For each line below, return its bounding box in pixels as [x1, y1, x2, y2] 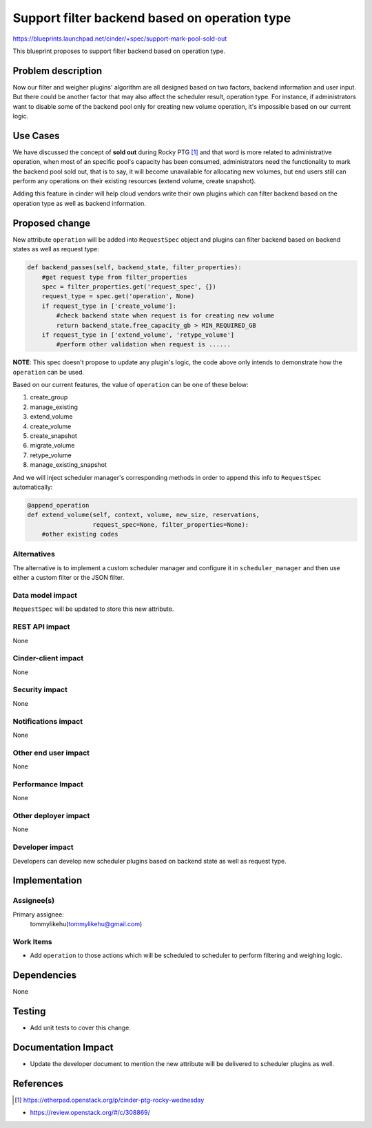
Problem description [12, 65, 103, 76]
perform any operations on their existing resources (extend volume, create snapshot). [12, 177, 256, 185]
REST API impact [12, 622, 70, 631]
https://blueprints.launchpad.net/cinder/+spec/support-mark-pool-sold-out [12, 34, 227, 43]
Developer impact [12, 842, 74, 852]
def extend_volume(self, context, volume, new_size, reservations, [27, 511, 260, 519]
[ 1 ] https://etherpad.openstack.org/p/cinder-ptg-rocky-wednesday [14, 1096, 205, 1104]
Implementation [12, 875, 83, 886]
